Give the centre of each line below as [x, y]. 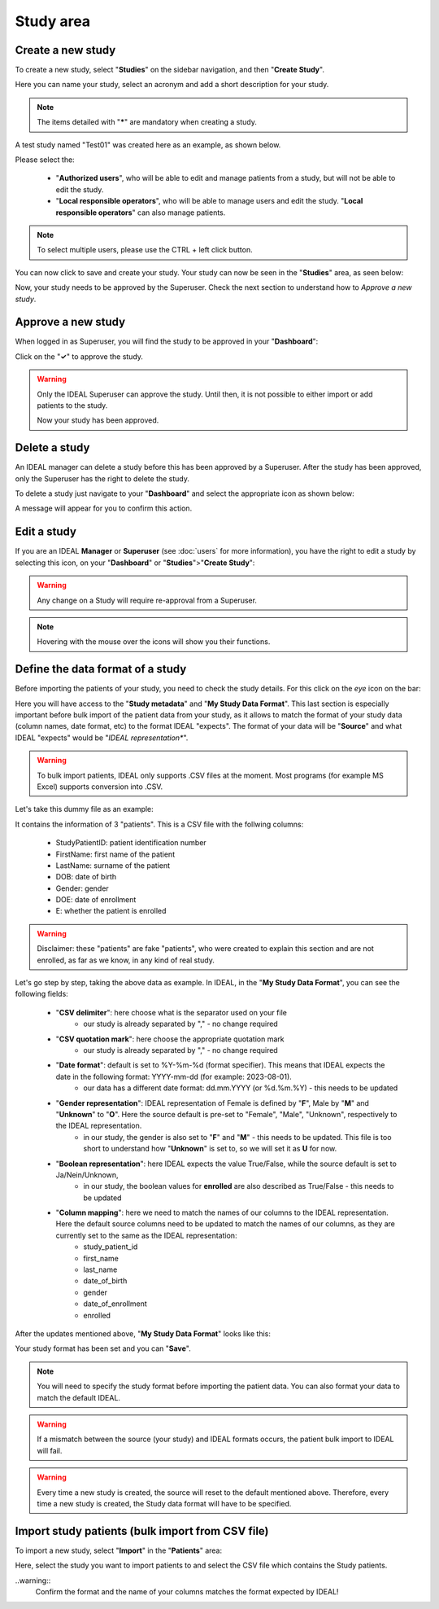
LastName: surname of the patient [113, 865]
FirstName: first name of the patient [115, 854]
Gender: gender [82, 888]
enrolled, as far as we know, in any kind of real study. [126, 960]
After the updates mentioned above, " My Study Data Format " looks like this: [143, 1333]
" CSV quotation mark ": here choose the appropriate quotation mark [170, 1039]
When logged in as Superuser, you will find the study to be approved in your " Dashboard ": [167, 341]
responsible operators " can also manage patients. [141, 213]
